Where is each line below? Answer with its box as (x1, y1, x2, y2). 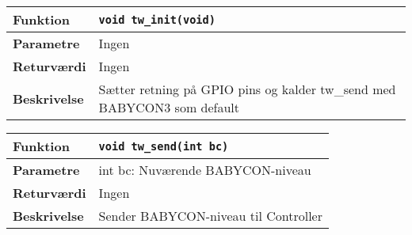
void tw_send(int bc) (98, 139, 229, 153)
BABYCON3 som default (98, 98, 240, 116)
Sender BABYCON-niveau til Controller (98, 207, 322, 225)
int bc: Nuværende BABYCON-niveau (98, 161, 311, 179)
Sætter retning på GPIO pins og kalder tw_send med (98, 80, 396, 98)
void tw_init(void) (98, 13, 216, 26)
